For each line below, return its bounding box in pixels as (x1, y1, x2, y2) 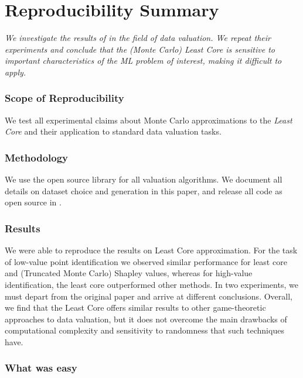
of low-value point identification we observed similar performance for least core (5, 255, 287, 267)
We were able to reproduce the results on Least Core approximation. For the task (5, 244, 298, 256)
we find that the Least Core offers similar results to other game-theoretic (5, 301, 266, 314)
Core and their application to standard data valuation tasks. (5, 125, 222, 138)
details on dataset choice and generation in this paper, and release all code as (5, 184, 282, 197)
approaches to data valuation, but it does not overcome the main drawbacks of (5, 312, 287, 325)
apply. (5, 66, 26, 78)
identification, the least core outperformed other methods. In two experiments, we (5, 278, 298, 290)
